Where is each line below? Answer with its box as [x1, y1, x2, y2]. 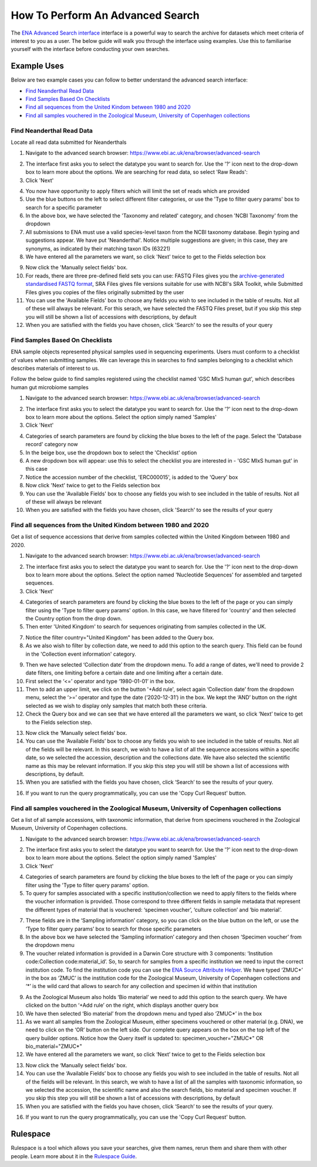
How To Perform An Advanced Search [11, 9, 200, 22]
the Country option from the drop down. [25, 615, 123, 622]
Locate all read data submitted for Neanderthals [11, 139, 127, 146]
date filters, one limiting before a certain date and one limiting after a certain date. [25, 669, 223, 676]
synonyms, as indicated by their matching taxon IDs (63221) [25, 245, 171, 252]
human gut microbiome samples [11, 383, 89, 390]
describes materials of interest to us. [11, 365, 100, 372]
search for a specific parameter [25, 204, 102, 211]
